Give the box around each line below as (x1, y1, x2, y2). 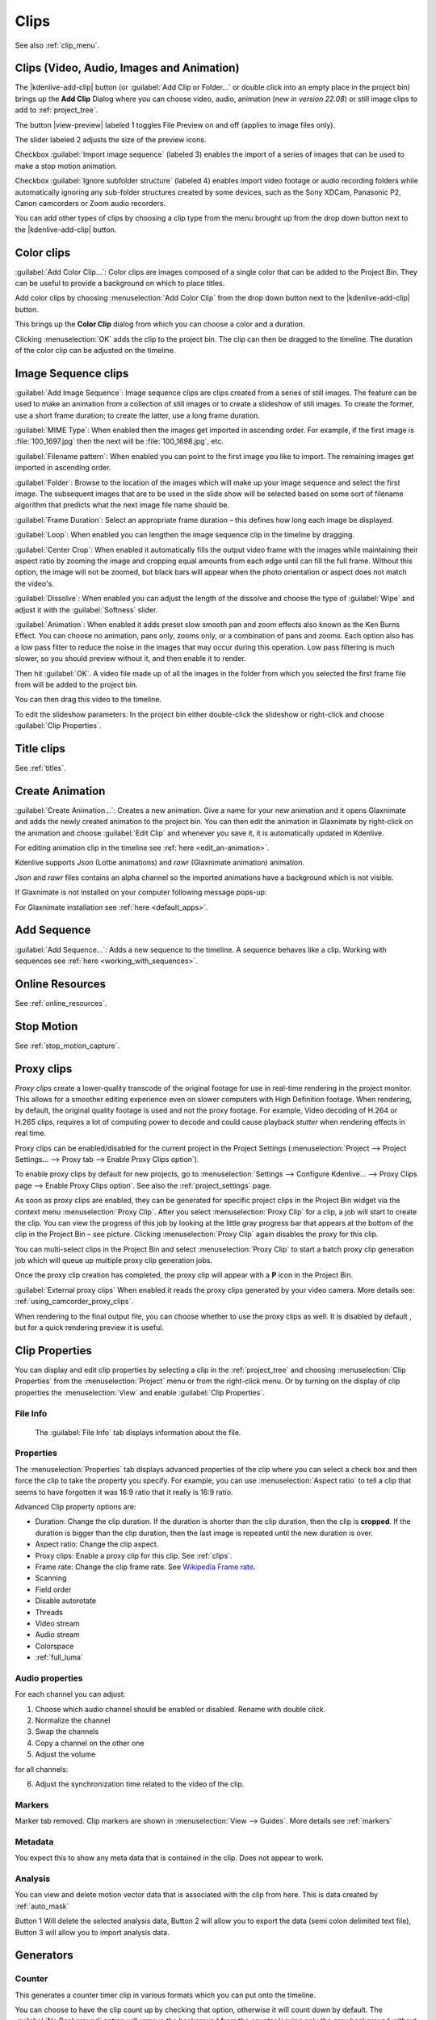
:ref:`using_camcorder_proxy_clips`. (15, 1297, 133, 1307)
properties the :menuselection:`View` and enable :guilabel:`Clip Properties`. (15, 1387, 266, 1397)
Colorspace (35, 1641, 74, 1651)
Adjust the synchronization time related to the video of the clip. (35, 1778, 245, 1789)
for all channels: (15, 1764, 69, 1774)
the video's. (15, 579, 54, 588)
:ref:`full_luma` (35, 1652, 84, 1662)
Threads (35, 1607, 64, 1617)
